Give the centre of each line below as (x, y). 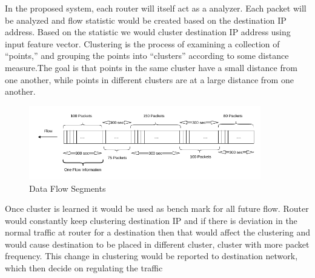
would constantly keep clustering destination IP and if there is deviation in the (151, 220)
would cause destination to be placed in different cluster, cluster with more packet (157, 244)
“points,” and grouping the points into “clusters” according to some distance (147, 56)
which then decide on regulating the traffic (84, 268)
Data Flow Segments (68, 188)
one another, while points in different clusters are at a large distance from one (149, 79)
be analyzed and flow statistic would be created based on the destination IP (146, 20)
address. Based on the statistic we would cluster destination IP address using (148, 32)
